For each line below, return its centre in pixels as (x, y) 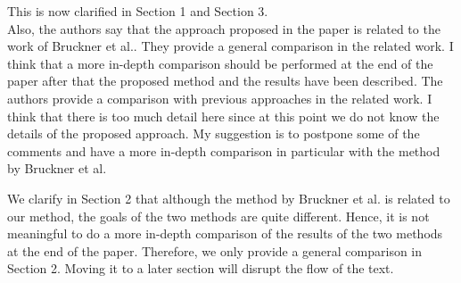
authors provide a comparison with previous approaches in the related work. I (220, 98)
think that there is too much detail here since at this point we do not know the (223, 116)
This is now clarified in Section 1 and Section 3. (138, 11)
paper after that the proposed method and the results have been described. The (225, 81)
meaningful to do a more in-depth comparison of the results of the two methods (225, 233)
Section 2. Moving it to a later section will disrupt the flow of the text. (201, 268)
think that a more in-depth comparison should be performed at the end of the (220, 63)
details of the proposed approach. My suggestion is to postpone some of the (214, 133)
